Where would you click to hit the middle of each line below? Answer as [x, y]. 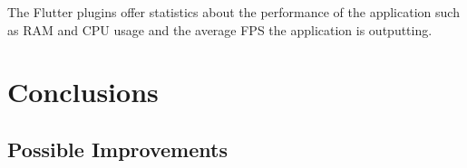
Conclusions [83, 92]
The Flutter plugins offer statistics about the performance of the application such [233, 12]
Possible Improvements [117, 149]
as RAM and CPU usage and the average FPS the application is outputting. [220, 29]
